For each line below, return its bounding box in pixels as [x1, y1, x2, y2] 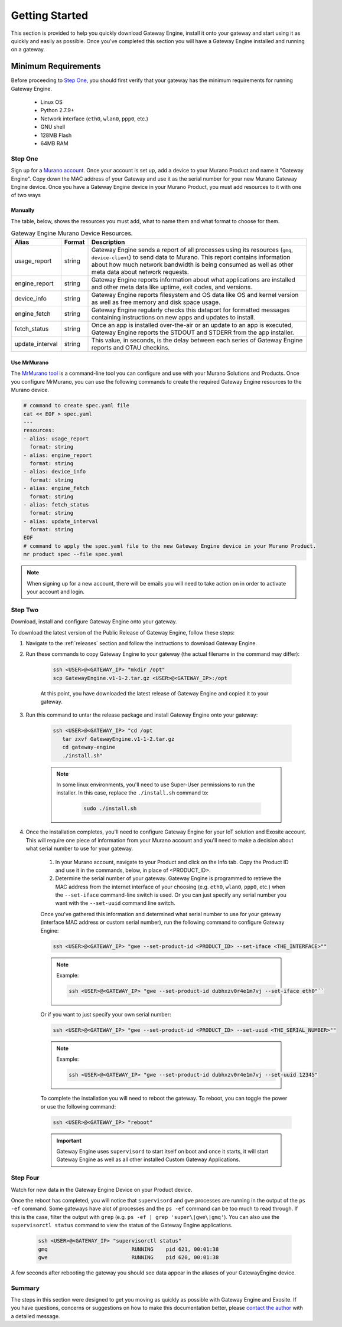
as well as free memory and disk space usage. [91, 298, 221, 306]
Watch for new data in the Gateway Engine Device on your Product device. [11, 1186, 193, 1193]
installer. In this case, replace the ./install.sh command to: [56, 789, 209, 796]
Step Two [11, 606, 39, 614]
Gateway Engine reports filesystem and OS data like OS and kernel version [91, 291, 299, 299]
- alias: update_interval [23, 518, 99, 525]
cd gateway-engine [62, 744, 116, 751]
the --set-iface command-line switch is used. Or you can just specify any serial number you [55, 891, 286, 898]
